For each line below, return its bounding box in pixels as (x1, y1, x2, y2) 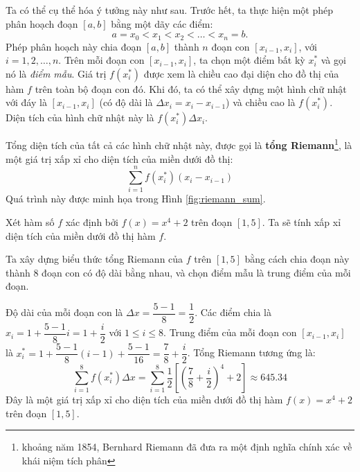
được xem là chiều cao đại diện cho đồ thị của (143, 66, 339, 80)
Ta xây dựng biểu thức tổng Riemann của (6, 252, 183, 266)
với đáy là (6, 95, 47, 110)
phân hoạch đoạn (6, 16, 78, 30)
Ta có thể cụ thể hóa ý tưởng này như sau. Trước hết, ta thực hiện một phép (6, 3, 334, 17)
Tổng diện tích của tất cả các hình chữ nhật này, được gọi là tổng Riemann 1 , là (6, 136, 352, 152)
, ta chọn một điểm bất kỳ (193, 53, 305, 67)
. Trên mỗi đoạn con (58, 53, 145, 67)
